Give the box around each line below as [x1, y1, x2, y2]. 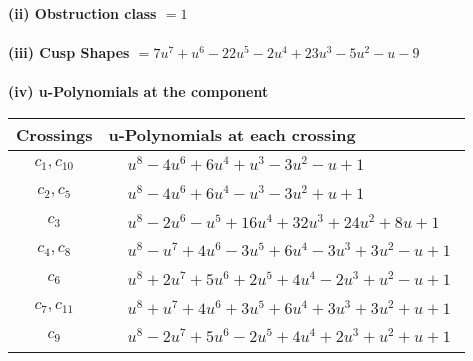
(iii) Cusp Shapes [8, 42, 130, 63]
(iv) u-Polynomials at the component [8, 81, 269, 102]
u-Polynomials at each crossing [108, 122, 356, 146]
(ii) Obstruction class [8, 3, 157, 23]
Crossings [16, 122, 93, 146]
